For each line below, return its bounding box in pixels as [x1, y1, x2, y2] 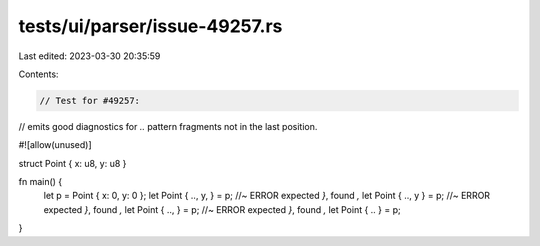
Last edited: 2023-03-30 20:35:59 [18, 50, 161, 62]
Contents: [18, 68, 59, 80]
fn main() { [18, 176, 63, 188]
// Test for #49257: [39, 95, 140, 106]
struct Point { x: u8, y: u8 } [18, 157, 127, 169]
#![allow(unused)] [18, 139, 92, 151]
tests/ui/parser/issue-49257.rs [18, 15, 283, 37]
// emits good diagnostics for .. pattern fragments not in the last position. [18, 120, 318, 132]
